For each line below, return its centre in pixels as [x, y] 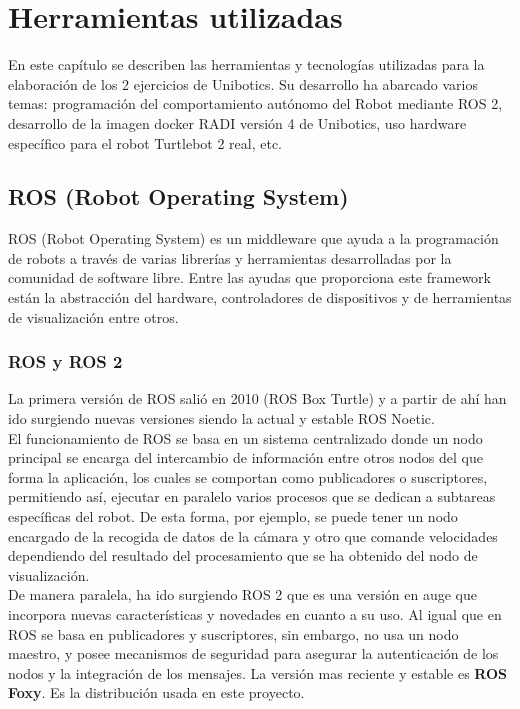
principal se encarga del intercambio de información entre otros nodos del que [245, 457]
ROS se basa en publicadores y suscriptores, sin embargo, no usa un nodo [233, 633]
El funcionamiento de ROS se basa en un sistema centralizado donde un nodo [245, 437]
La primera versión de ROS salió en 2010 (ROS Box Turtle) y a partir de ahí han [257, 398]
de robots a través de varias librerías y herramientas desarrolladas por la [230, 257]
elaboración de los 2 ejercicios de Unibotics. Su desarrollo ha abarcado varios [243, 83]
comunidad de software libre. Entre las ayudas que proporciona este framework [249, 277]
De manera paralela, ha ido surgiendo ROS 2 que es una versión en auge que [242, 594]
